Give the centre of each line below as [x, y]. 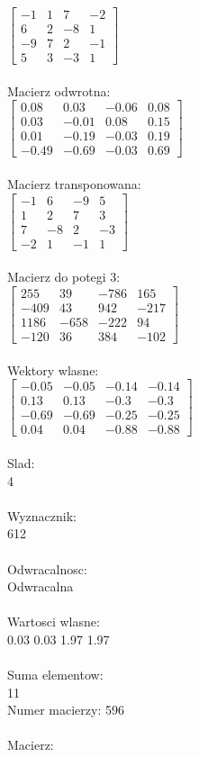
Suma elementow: [55, 675]
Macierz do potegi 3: [64, 277]
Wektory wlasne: [53, 369]
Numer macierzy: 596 [66, 710]
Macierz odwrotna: [59, 90]
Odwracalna [41, 586]
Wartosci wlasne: [54, 622]
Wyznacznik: [42, 515]
